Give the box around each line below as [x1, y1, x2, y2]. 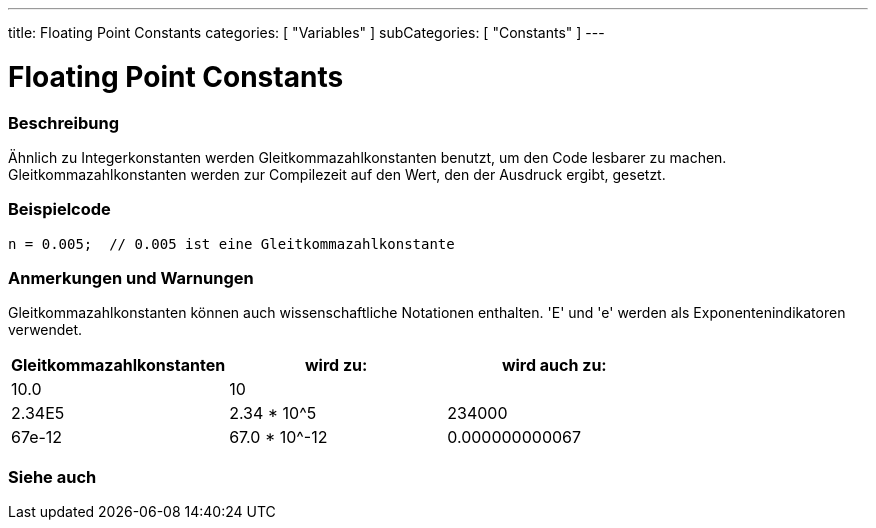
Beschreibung [8, 112, 120, 133]
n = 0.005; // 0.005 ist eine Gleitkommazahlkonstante [8, 235, 455, 252]
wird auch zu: [501, 355, 607, 376]
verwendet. [8, 321, 83, 339]
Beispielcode [8, 199, 111, 220]
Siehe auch [8, 466, 97, 487]
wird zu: [304, 355, 368, 376]
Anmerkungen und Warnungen [8, 268, 254, 288]
